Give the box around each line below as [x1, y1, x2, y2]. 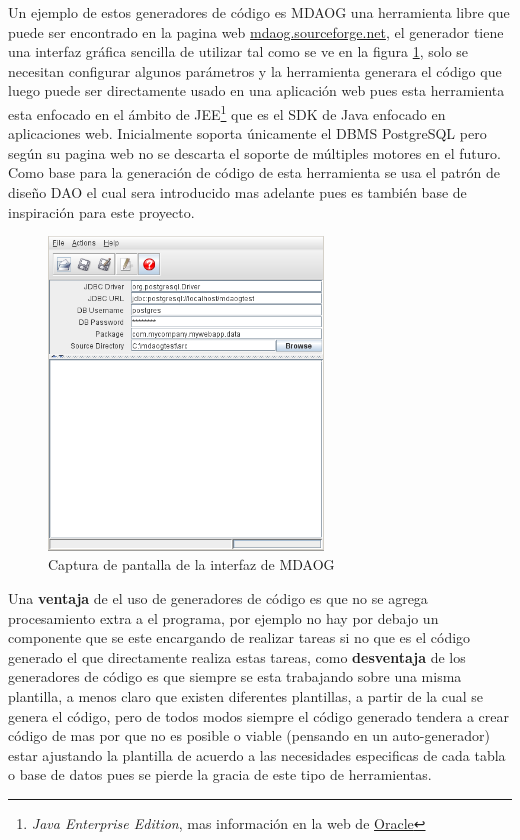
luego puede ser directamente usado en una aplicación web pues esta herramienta [8, 80, 505, 101]
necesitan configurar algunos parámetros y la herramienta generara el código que [8, 60, 502, 81]
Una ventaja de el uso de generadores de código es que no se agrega [8, 588, 428, 608]
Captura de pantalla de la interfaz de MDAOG [48, 554, 335, 575]
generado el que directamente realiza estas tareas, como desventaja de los [8, 646, 466, 667]
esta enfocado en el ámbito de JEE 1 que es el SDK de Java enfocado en [8, 100, 446, 124]
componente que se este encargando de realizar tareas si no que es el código [8, 627, 471, 648]
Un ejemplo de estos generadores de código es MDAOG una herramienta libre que [8, 2, 510, 22]
